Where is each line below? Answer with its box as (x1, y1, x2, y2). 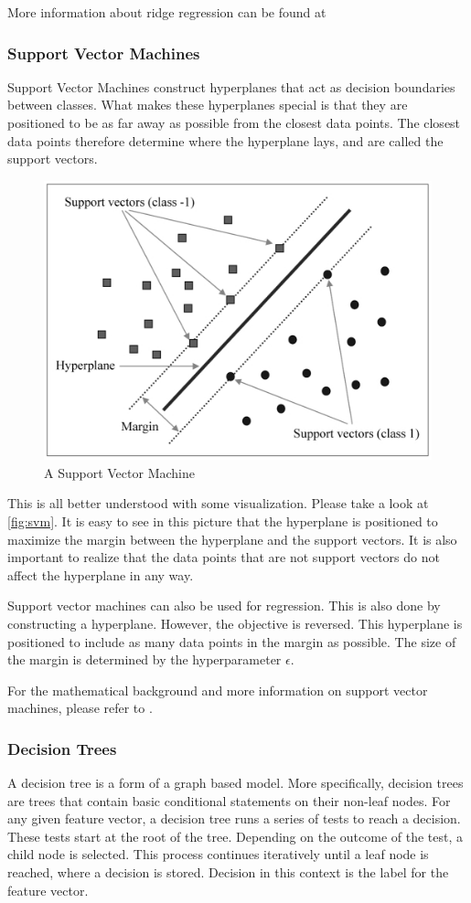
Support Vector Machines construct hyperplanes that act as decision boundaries (7, 77, 455, 96)
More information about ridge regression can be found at (7, 3, 326, 21)
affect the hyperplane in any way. (7, 565, 194, 584)
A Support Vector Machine (44, 462, 195, 482)
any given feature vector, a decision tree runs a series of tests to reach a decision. (7, 809, 461, 828)
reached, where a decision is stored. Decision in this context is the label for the (7, 863, 449, 882)
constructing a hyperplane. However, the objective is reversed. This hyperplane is (7, 613, 463, 632)
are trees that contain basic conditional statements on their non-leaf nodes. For (7, 791, 451, 810)
